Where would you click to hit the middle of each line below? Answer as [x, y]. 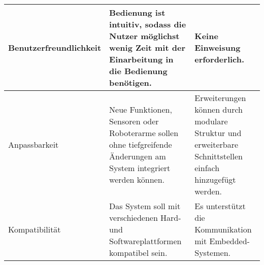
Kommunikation [223, 229]
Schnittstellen [219, 156]
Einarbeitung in [141, 59]
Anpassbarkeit [34, 144]
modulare [211, 121]
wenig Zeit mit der [147, 47]
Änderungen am [138, 156]
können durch [219, 109]
